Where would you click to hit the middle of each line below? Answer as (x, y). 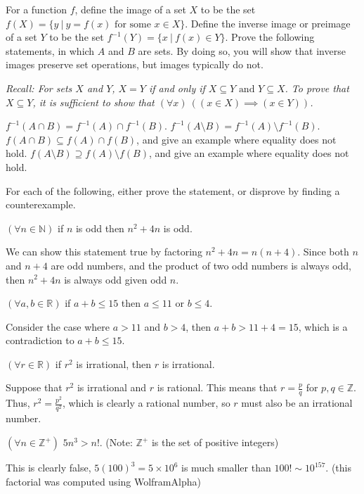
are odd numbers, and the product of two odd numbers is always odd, (201, 265)
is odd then (100, 228)
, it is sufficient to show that (93, 102)
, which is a (323, 326)
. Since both (323, 252)
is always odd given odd (116, 279)
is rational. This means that (217, 387)
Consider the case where (58, 326)
